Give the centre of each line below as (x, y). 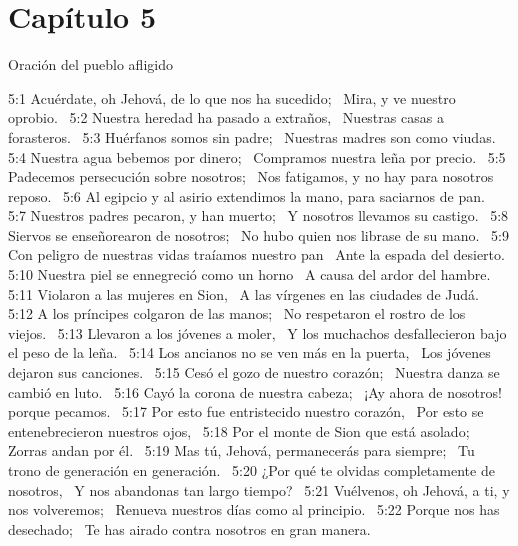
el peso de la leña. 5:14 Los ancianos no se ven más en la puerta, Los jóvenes (249, 352)
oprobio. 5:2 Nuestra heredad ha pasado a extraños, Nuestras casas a (226, 117)
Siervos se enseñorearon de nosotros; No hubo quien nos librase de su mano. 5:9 (258, 234)
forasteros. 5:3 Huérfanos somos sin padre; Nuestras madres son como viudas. (252, 136)
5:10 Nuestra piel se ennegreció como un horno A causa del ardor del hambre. (249, 274)
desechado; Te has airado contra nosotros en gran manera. (189, 528)
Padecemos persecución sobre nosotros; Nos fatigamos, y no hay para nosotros (251, 176)
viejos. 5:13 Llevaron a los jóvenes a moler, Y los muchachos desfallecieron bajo (257, 332)
